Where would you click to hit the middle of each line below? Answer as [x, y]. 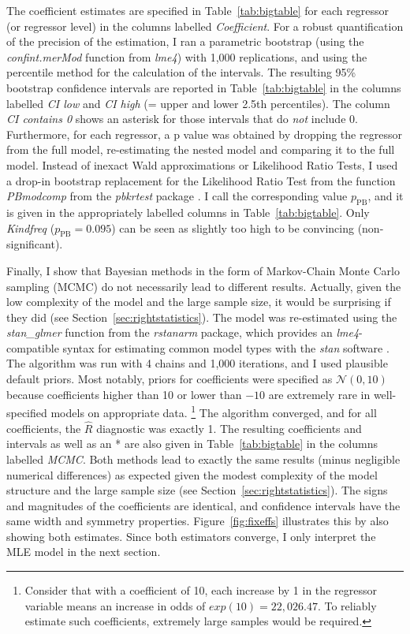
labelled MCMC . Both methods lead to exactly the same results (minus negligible [203, 459]
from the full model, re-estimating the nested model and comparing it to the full [201, 149]
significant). [35, 244]
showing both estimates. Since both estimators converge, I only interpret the [191, 536]
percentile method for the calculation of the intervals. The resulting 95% [181, 72]
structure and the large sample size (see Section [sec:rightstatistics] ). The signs [197, 490]
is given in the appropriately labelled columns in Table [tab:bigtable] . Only [188, 212]
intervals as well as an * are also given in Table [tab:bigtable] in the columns [192, 444]
